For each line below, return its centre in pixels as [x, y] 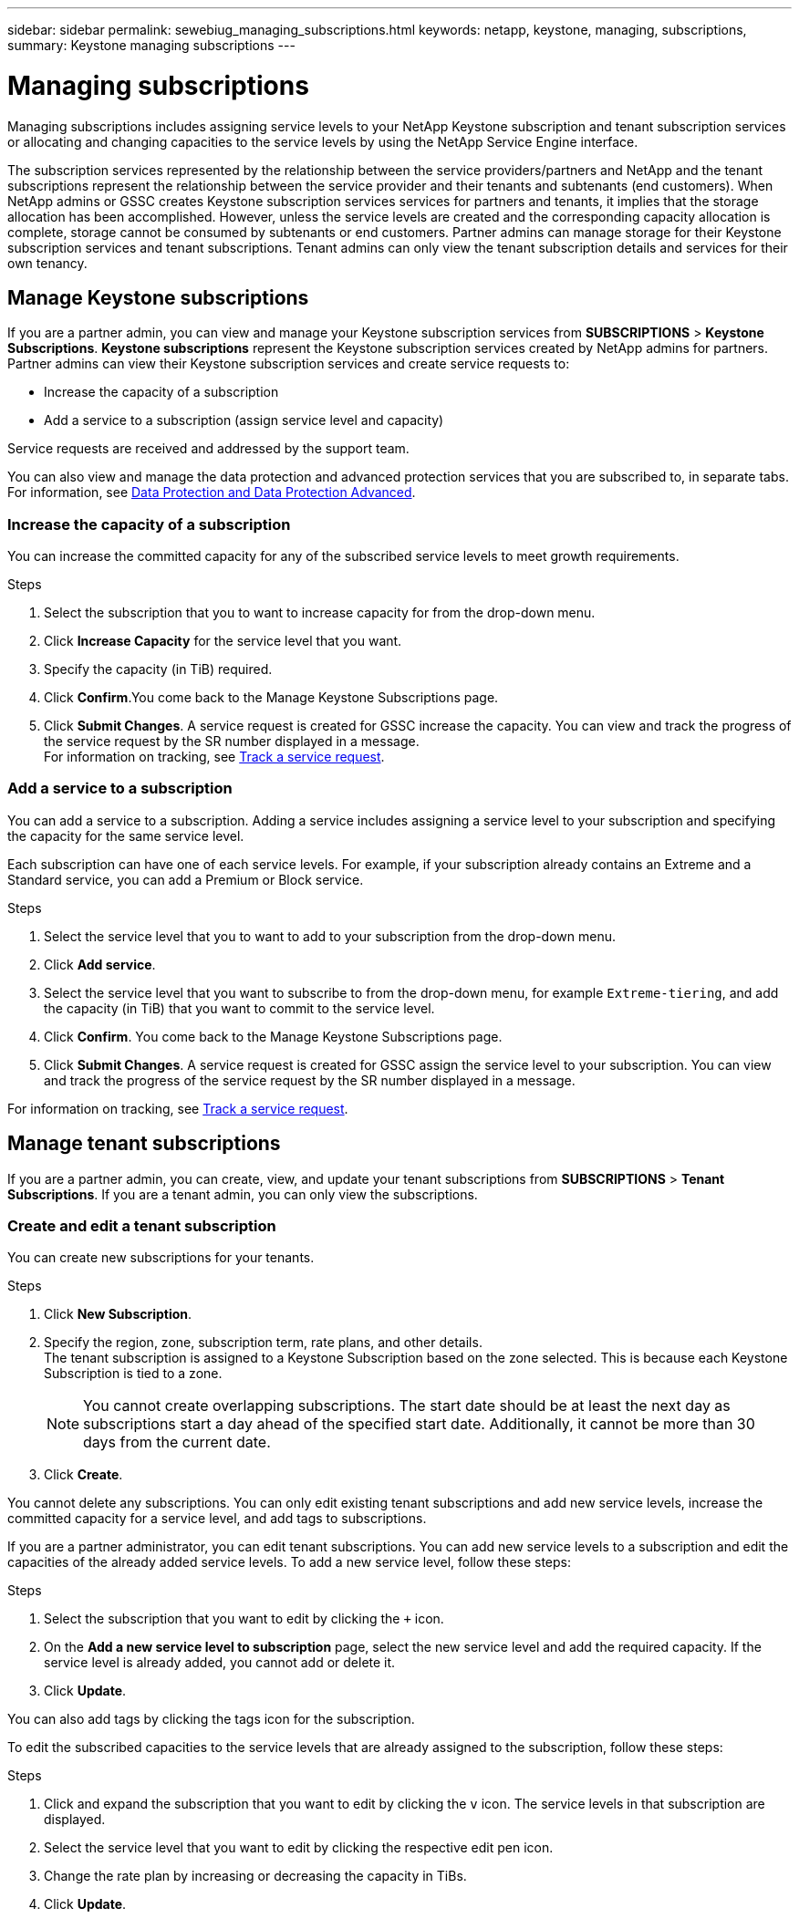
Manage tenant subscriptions [144, 1144]
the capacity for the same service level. [126, 835]
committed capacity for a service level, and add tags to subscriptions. [217, 1519]
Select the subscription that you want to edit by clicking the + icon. [244, 1619]
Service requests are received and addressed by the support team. [208, 449]
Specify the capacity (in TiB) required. [158, 669]
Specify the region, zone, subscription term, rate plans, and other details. [263, 1343]
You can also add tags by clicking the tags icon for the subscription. [211, 1719]
